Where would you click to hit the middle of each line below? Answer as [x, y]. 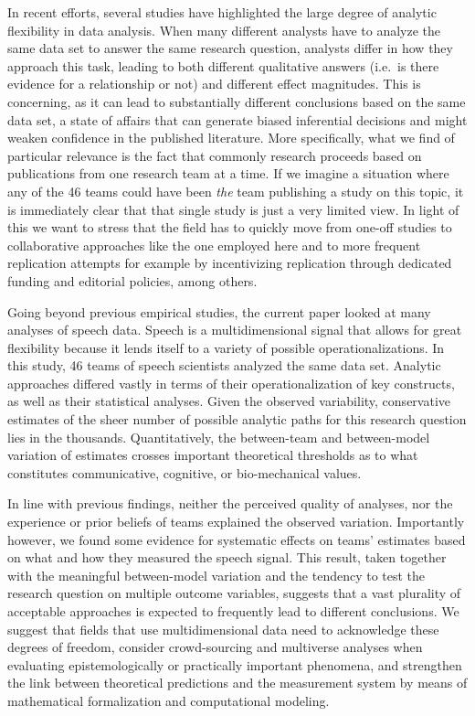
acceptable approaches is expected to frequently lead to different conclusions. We [233, 611]
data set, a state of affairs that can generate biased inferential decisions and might [237, 119]
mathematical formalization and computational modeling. [169, 700]
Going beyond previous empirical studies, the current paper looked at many [219, 311]
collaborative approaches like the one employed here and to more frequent [214, 245]
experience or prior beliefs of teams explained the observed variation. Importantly [236, 522]
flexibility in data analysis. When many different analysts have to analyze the [224, 30]
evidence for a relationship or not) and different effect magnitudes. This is [214, 84]
